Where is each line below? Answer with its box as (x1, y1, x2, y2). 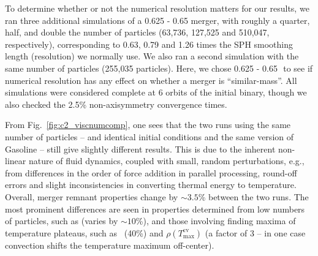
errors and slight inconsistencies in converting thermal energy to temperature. (5, 178, 297, 191)
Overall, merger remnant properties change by (5, 190, 178, 203)
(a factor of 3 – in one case (205, 226, 306, 239)
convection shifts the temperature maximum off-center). (5, 238, 214, 251)
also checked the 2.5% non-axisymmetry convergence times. (5, 97, 227, 110)
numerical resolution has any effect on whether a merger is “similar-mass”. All (5, 73, 297, 86)
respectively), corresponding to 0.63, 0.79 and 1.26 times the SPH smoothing (5, 37, 293, 50)
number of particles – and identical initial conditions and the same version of (5, 130, 294, 143)
